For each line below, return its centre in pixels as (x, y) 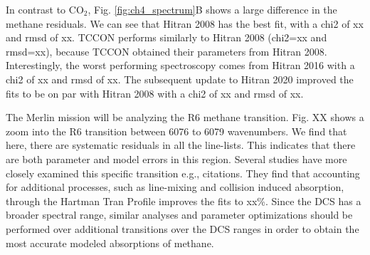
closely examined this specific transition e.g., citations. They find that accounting (183, 173)
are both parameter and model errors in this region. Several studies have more (176, 158)
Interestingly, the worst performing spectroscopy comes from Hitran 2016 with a (180, 65)
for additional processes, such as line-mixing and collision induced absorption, (175, 187)
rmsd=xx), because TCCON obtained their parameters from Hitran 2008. (166, 51)
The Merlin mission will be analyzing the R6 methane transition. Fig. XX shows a (185, 117)
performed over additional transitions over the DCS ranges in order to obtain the (183, 228)
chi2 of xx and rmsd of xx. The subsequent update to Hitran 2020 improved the (180, 79)
